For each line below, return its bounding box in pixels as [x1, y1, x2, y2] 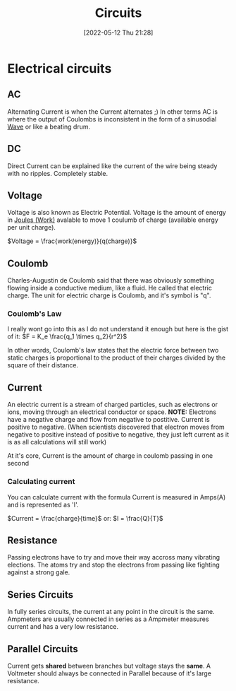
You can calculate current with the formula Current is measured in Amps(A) [7, 492, 226, 501]
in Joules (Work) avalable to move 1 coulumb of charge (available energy [7, 215, 218, 224]
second [7, 459, 30, 468]
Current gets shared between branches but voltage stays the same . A [7, 662, 211, 671]
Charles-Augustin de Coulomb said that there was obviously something [7, 276, 215, 285]
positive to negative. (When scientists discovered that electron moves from [7, 423, 225, 432]
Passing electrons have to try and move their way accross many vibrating [7, 553, 221, 562]
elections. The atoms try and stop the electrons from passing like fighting [7, 560, 220, 569]
